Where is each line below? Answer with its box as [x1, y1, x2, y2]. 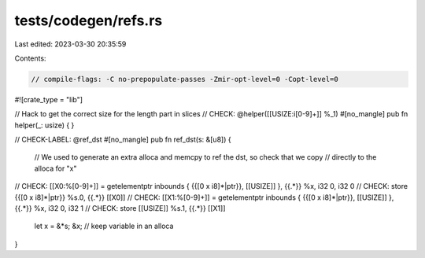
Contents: [14, 53, 46, 63]
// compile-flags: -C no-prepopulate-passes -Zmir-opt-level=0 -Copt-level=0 [31, 75, 338, 83]
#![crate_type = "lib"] [14, 94, 83, 104]
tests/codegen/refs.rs [14, 12, 163, 29]
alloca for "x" [34, 164, 78, 173]
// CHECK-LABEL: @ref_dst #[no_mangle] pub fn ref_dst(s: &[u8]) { [14, 135, 231, 145]
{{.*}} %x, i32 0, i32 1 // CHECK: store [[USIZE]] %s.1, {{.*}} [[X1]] [14, 204, 226, 213]
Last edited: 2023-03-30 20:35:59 [14, 39, 127, 49]
